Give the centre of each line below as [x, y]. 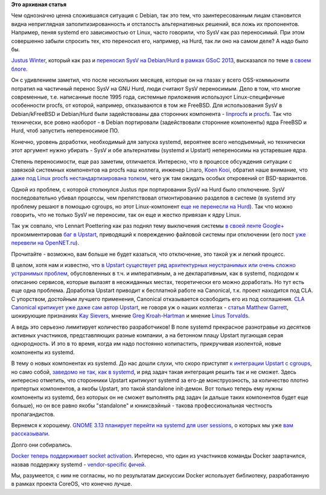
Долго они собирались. [42, 445]
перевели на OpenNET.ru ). [45, 243]
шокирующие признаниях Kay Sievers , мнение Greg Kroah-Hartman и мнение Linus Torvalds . [130, 316]
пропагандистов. [33, 414]
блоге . [19, 69]
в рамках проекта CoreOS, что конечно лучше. [72, 484]
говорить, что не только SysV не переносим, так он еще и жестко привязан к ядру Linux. [126, 215]
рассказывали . [30, 434]
